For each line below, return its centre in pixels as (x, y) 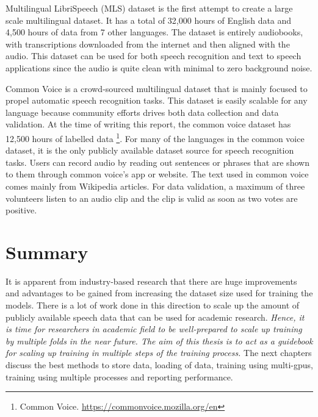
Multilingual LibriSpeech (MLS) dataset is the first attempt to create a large (149, 8)
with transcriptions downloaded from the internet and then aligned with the (148, 44)
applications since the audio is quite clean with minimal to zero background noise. (159, 67)
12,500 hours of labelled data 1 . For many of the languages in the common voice (155, 137)
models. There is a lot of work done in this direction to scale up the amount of (153, 305)
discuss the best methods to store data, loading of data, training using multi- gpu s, (159, 365)
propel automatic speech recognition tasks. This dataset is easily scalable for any (157, 100)
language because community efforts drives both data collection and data (142, 112)
